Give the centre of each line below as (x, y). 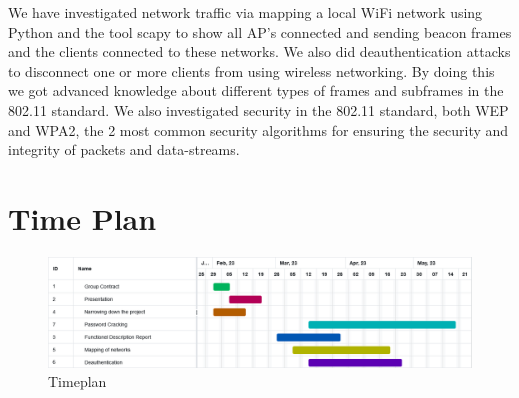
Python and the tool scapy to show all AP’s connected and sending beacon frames (260, 31)
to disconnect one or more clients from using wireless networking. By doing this (251, 70)
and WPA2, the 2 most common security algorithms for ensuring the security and (258, 129)
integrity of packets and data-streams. (124, 149)
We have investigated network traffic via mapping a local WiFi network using (245, 12)
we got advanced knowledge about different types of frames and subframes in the (256, 90)
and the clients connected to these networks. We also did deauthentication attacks (259, 51)
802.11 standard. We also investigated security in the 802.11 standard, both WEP (258, 109)
